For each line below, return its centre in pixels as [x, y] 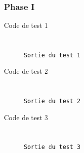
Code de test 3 [26, 117]
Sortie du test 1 [52, 55]
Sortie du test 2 [52, 101]
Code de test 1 [26, 25]
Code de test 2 [26, 71]
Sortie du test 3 [52, 147]
